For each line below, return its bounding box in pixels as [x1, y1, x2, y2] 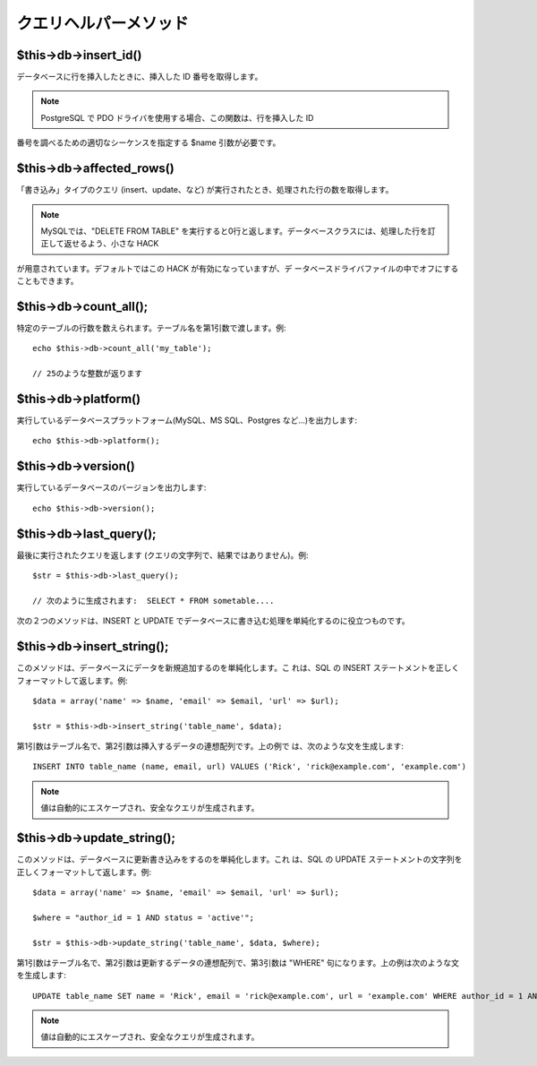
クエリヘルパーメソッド [16, 13, 189, 33]
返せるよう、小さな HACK [64, 238, 159, 249]
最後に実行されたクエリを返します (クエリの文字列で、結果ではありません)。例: [16, 549, 309, 560]
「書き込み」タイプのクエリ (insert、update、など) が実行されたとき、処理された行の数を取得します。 [16, 185, 394, 195]
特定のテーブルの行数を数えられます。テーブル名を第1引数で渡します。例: [16, 322, 286, 333]
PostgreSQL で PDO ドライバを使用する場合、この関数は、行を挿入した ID [40, 112, 314, 123]
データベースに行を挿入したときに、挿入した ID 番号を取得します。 [16, 72, 263, 82]
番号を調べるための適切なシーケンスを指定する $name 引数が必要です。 [16, 137, 281, 148]
